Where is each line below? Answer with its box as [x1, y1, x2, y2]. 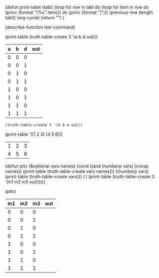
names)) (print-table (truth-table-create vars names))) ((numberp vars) [5, 168, 149, 174]
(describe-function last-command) [5, 24, 75, 30]
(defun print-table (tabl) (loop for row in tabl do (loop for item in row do [5, 4, 149, 10]
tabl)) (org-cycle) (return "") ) [5, 15, 64, 20]
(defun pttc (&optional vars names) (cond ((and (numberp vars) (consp [5, 163, 149, 169]
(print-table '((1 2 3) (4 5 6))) [5, 131, 63, 137]
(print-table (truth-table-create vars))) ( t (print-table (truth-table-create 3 [5, 174, 155, 179]
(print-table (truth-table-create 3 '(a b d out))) [5, 34, 98, 40]
